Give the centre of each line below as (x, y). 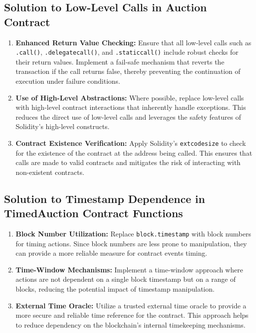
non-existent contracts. (50, 172)
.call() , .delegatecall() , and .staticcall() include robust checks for (127, 52)
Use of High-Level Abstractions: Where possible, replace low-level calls (130, 97)
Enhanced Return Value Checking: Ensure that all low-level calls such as (133, 42)
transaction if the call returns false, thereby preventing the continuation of (128, 71)
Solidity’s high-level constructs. (62, 126)
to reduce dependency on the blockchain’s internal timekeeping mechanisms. (130, 324)
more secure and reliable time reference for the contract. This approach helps (132, 315)
